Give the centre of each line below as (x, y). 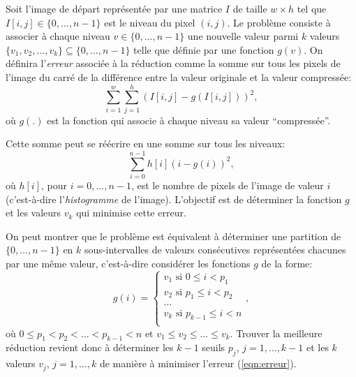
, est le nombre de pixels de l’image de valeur (227, 185)
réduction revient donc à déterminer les (90, 347)
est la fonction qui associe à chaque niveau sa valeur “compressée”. (189, 120)
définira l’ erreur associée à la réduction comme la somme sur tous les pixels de (173, 63)
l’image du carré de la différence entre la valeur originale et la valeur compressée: (179, 76)
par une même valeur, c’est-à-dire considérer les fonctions (128, 263)
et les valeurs (34, 213)
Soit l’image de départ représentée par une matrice (114, 8)
